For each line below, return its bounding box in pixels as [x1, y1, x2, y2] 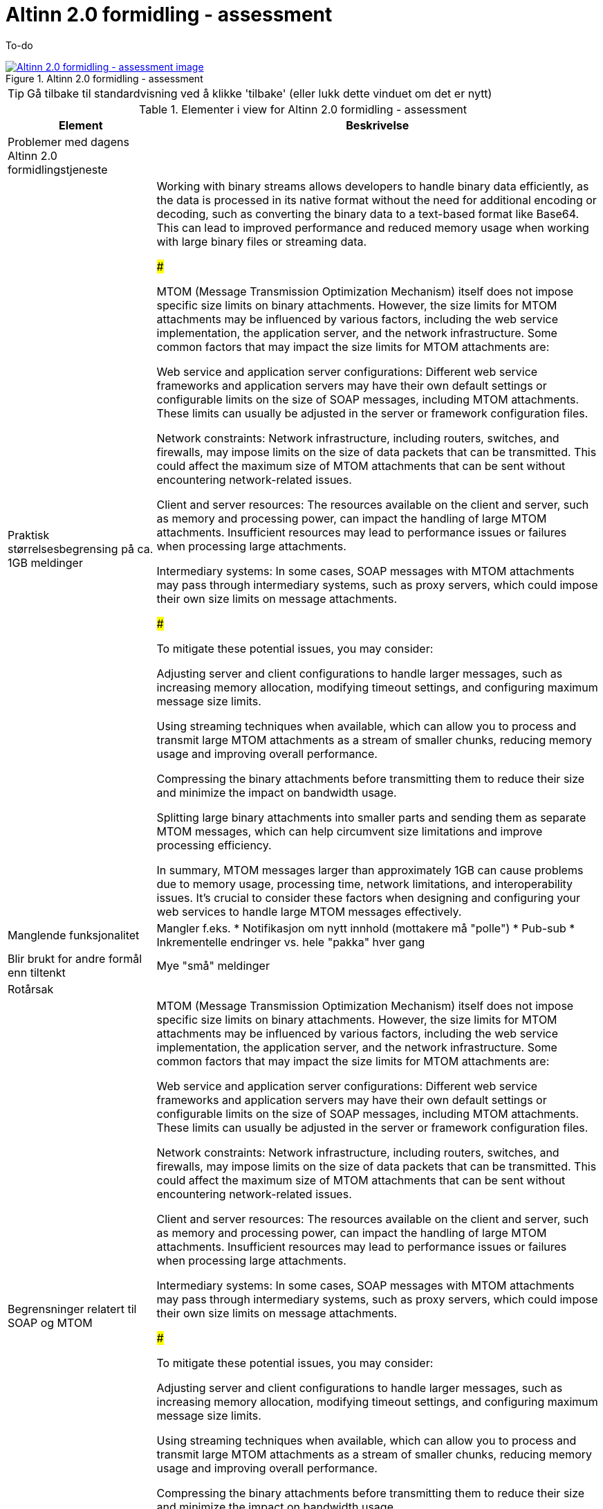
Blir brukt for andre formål [8, 951, 142, 966]
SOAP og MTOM [8, 1315, 93, 1330]
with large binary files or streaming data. [156, 234, 367, 249]
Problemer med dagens [8, 134, 129, 149]
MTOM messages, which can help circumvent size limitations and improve [156, 824, 543, 838]
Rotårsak [8, 982, 54, 996]
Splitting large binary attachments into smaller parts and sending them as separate [156, 810, 586, 824]
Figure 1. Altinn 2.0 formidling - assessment [6, 72, 203, 84]
